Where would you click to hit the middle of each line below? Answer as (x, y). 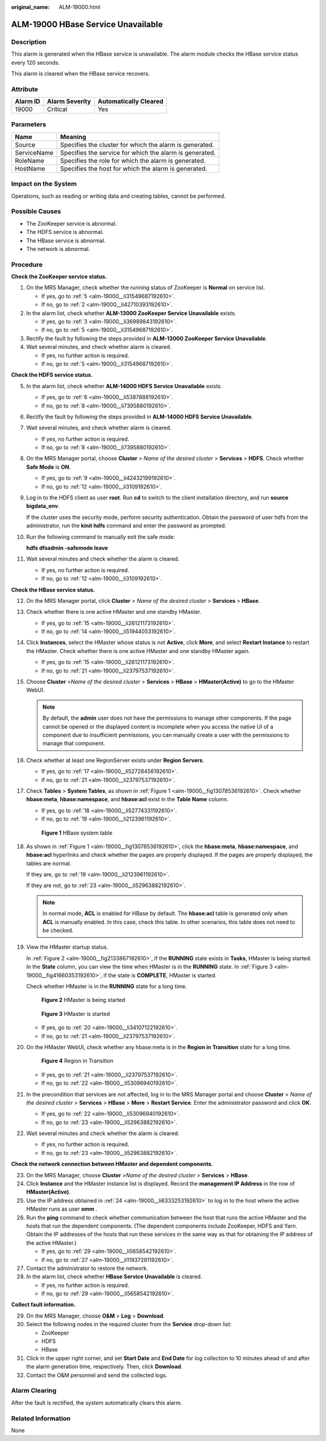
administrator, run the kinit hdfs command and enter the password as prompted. (126, 525)
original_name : (30, 7)
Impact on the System (44, 184)
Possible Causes (36, 212)
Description (29, 42)
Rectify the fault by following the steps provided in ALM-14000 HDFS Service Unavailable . (140, 417)
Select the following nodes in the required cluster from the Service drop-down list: (129, 1324)
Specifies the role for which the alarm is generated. (133, 160)
